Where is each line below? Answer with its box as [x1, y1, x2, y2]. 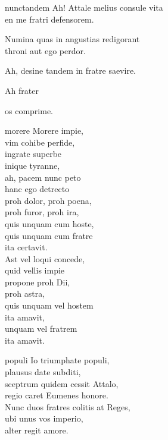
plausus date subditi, [5, 366, 81, 378]
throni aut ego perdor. [5, 44, 86, 56]
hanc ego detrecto [5, 183, 70, 195]
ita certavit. [5, 241, 48, 253]
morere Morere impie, [5, 124, 83, 137]
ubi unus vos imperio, [5, 412, 83, 425]
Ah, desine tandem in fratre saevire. [5, 64, 136, 77]
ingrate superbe [5, 147, 62, 160]
